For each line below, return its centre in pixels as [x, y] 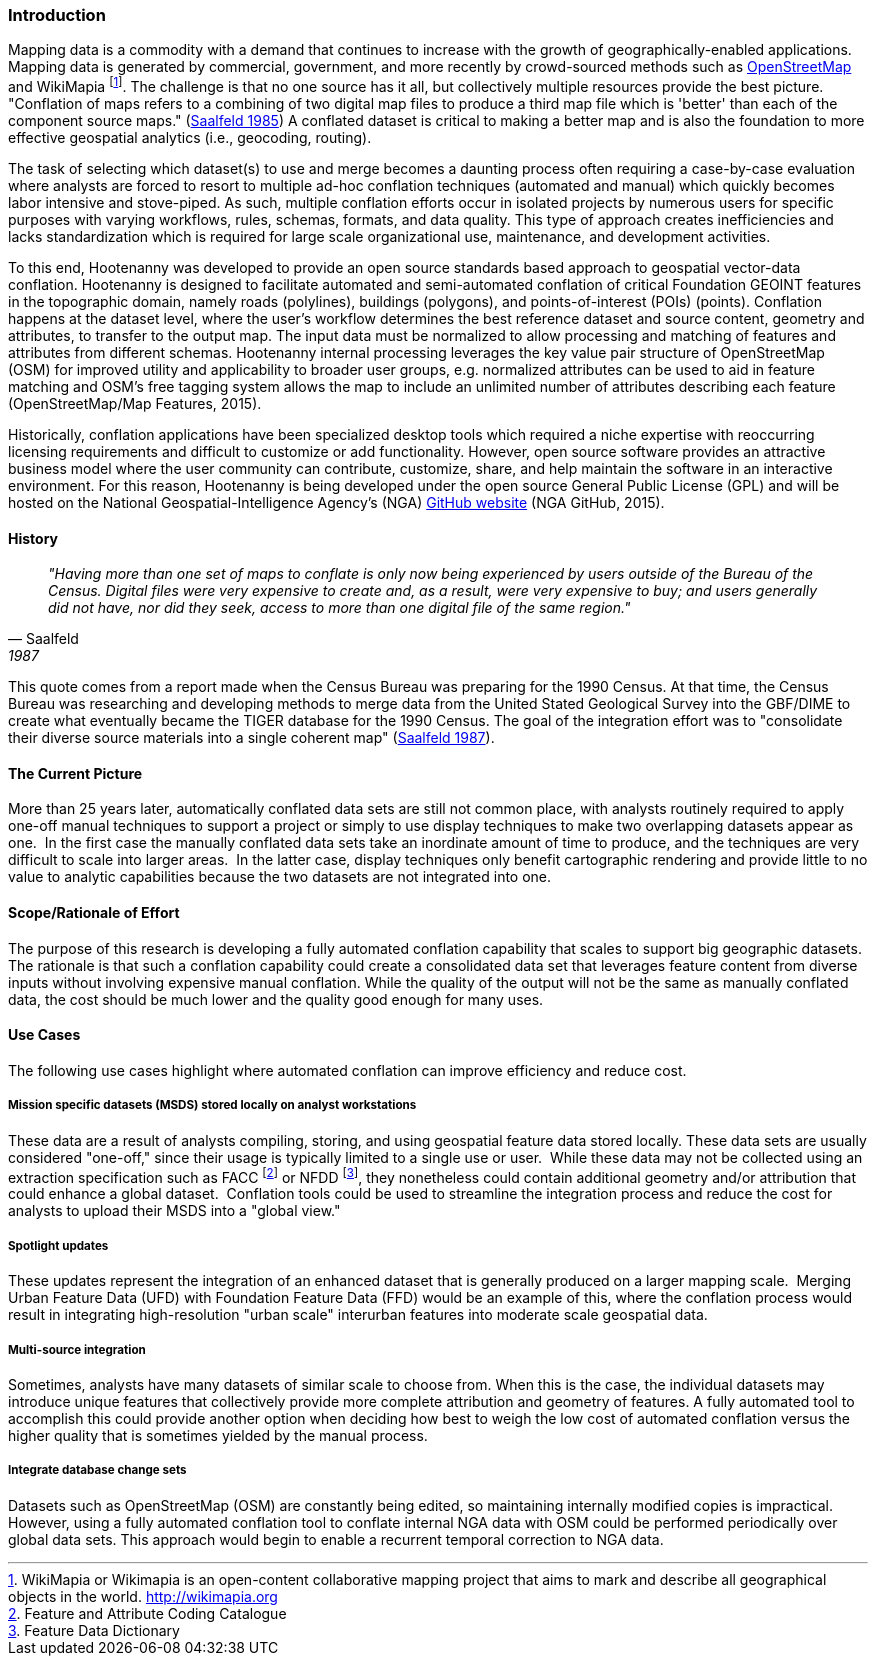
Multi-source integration [77, 1349]
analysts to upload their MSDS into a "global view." [174, 1211]
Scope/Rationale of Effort [94, 913]
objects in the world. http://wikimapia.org [143, 1596]
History [33, 538]
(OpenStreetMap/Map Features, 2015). [135, 404]
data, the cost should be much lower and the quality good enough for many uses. [276, 999]
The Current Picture [75, 773]
